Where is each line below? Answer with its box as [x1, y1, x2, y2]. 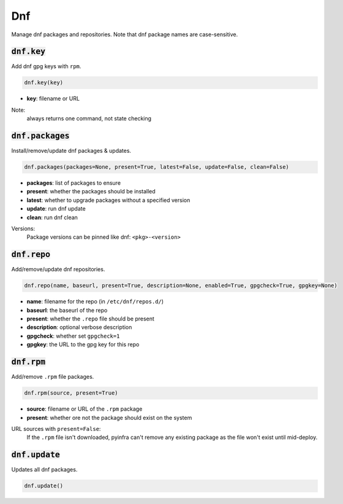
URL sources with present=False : [11, 425, 101, 432]
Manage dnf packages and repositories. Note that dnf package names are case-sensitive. [11, 31, 238, 38]
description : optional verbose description [26, 324, 132, 331]
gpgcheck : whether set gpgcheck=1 [26, 332, 120, 339]
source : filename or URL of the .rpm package [26, 405, 143, 413]
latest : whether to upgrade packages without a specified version [26, 196, 190, 204]
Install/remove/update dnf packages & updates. [11, 147, 132, 155]
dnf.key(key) [24, 79, 64, 86]
